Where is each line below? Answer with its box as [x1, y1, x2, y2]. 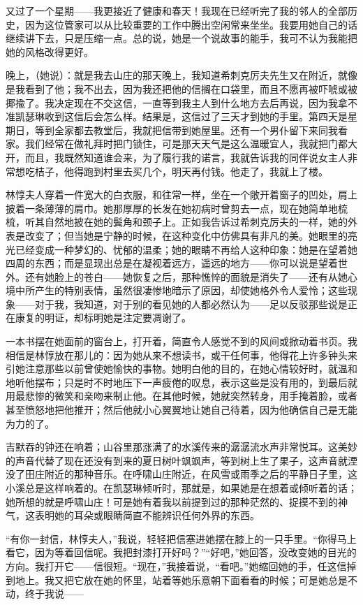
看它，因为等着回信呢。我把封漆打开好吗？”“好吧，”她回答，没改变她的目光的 [6, 545, 357, 560]
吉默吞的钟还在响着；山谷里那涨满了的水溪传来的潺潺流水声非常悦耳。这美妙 [6, 439, 357, 454]
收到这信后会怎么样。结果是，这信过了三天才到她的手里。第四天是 [44, 109, 348, 124]
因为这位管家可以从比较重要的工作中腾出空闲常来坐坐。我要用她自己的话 [24, 17, 357, 31]
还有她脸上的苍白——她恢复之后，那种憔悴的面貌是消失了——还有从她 [24, 269, 348, 284]
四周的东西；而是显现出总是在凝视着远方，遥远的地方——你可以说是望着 [6, 256, 338, 270]
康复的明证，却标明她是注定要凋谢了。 [15, 310, 191, 325]
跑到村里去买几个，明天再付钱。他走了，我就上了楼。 [83, 163, 328, 178]
